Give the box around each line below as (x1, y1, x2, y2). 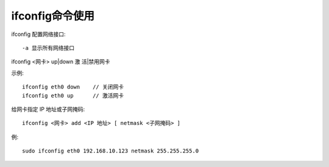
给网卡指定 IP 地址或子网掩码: (11, 105, 85, 113)
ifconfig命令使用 (11, 9, 94, 23)
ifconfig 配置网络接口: (11, 30, 66, 38)
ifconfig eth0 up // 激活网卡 (22, 92, 124, 99)
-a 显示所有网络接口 (22, 44, 75, 51)
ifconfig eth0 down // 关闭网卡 (22, 83, 124, 91)
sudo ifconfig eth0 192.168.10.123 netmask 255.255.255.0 (22, 147, 199, 155)
